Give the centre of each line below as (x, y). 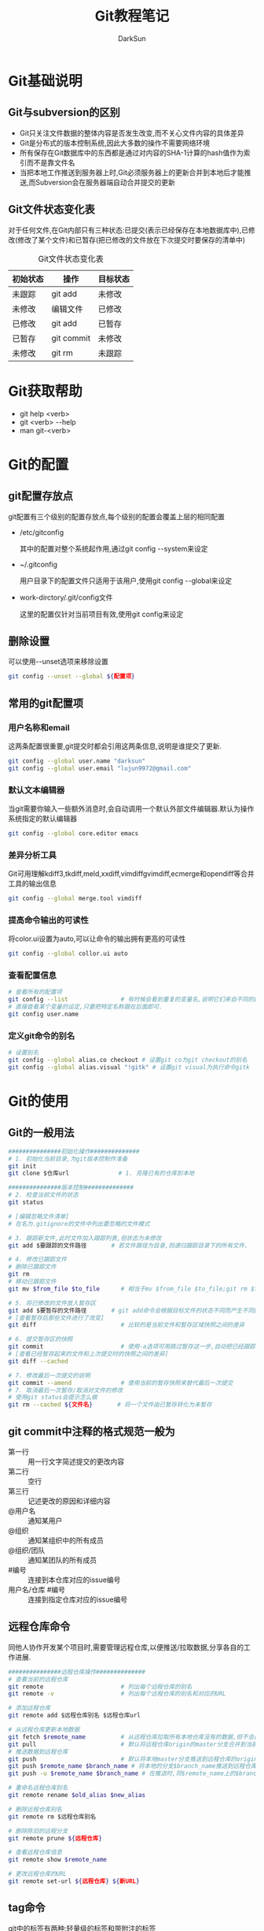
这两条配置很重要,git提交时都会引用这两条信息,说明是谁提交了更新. (115, 746)
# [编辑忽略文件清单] (38, 1216)
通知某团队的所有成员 (62, 1560)
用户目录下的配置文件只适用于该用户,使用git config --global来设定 (126, 581)
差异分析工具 (33, 855)
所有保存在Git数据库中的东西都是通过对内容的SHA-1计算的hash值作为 (131, 152)
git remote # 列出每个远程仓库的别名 (100, 1687)
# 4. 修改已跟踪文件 (38, 1260)
